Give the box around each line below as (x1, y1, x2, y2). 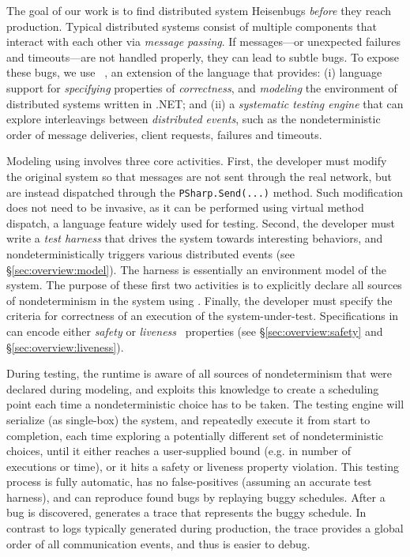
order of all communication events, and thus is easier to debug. (6, 535, 310, 551)
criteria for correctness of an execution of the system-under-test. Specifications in (6, 307, 399, 324)
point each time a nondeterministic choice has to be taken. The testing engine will (6, 396, 404, 412)
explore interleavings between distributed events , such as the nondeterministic (6, 111, 381, 127)
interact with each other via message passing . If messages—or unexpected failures (6, 33, 401, 50)
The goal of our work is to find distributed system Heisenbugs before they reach (6, 2, 391, 18)
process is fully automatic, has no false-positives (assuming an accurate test (6, 473, 372, 490)
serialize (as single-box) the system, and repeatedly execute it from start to (6, 411, 371, 427)
